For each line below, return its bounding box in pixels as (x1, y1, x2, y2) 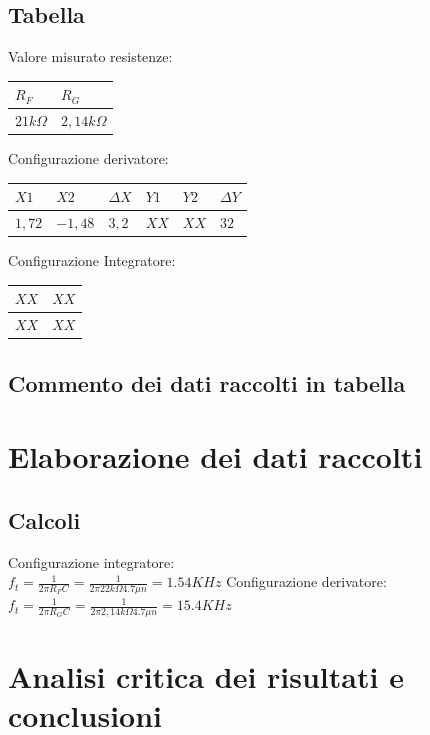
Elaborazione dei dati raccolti (8, 436, 423, 477)
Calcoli (8, 504, 81, 535)
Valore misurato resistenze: (8, 46, 173, 67)
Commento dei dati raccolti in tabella (8, 367, 406, 398)
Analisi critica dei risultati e (8, 656, 404, 697)
